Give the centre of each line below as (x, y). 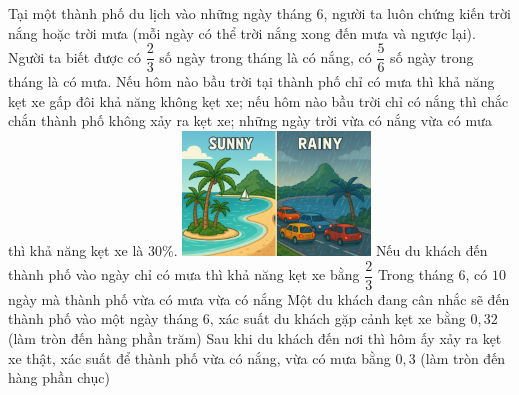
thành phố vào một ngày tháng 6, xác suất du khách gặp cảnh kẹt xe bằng (237, 318)
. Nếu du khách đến (330, 250)
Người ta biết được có (74, 56)
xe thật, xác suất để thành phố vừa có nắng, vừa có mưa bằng (199, 357)
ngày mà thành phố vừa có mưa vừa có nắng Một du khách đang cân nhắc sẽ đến (259, 298)
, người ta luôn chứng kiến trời (417, 13)
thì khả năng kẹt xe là (76, 250)
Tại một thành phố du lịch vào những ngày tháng (160, 13)
